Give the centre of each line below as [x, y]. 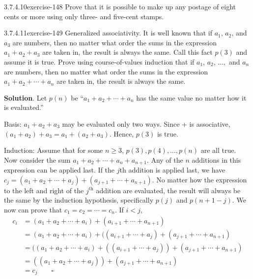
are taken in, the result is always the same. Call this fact [127, 52]
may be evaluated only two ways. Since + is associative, [146, 123]
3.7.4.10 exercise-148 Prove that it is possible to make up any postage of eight [120, 6]
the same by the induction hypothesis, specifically [79, 200]
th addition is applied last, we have [172, 170]
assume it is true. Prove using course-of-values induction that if [99, 61]
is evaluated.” [24, 107]
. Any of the [165, 159]
